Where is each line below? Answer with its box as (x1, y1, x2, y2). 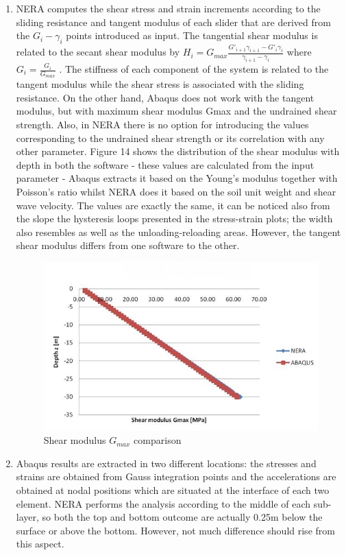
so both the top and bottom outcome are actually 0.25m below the (42, 510, 323, 524)
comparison (134, 433, 182, 447)
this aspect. (16, 536, 64, 551)
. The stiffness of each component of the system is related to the (59, 62, 329, 76)
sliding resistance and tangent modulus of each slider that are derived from (16, 14, 331, 29)
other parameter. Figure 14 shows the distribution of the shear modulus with (16, 144, 340, 158)
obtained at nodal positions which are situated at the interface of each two (16, 483, 330, 497)
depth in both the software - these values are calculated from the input (16, 157, 314, 172)
